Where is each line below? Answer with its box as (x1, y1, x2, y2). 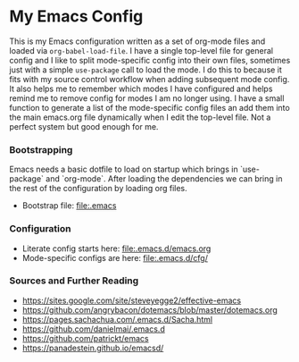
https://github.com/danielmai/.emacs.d (21, 324, 165, 334)
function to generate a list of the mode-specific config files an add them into (9, 102, 290, 113)
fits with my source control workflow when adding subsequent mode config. (9, 73, 290, 84)
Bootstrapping (9, 143, 73, 156)
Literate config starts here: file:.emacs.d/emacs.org (21, 243, 212, 254)
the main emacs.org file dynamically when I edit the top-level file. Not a (9, 112, 271, 122)
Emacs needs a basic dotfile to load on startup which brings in (9, 164, 238, 175)
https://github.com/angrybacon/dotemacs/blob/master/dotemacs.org (21, 304, 278, 315)
